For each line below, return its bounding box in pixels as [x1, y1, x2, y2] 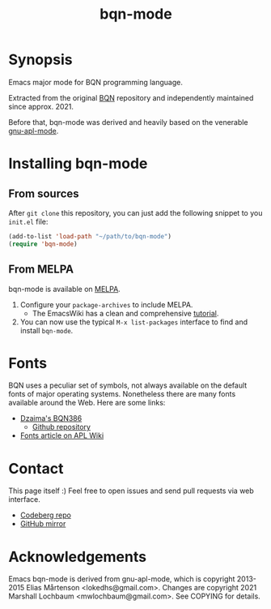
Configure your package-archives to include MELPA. [19, 299, 193, 309]
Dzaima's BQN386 [19, 414, 83, 423]
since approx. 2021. [8, 101, 74, 111]
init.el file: [8, 217, 49, 226]
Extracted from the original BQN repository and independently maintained [8, 92, 254, 102]
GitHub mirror [19, 519, 66, 529]
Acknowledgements [8, 547, 147, 566]
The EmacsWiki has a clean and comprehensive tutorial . [32, 308, 219, 318]
